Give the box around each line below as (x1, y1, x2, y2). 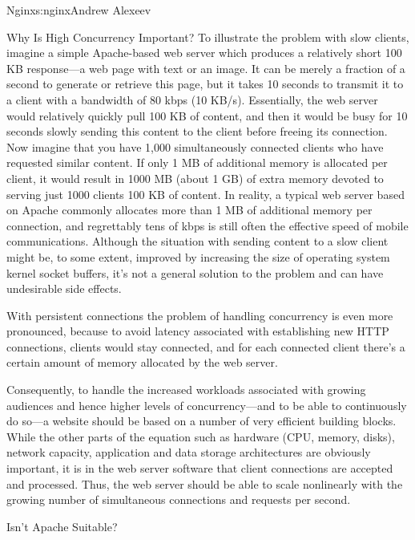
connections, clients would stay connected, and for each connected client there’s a (6, 338, 405, 355)
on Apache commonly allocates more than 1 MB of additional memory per (6, 201, 373, 218)
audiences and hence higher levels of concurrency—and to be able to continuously (6, 396, 407, 413)
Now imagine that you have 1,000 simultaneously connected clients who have (6, 138, 384, 155)
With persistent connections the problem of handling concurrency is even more (6, 307, 393, 323)
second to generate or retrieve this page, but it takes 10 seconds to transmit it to (6, 75, 404, 92)
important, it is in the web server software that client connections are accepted (6, 460, 393, 477)
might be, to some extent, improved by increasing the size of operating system (6, 248, 390, 265)
